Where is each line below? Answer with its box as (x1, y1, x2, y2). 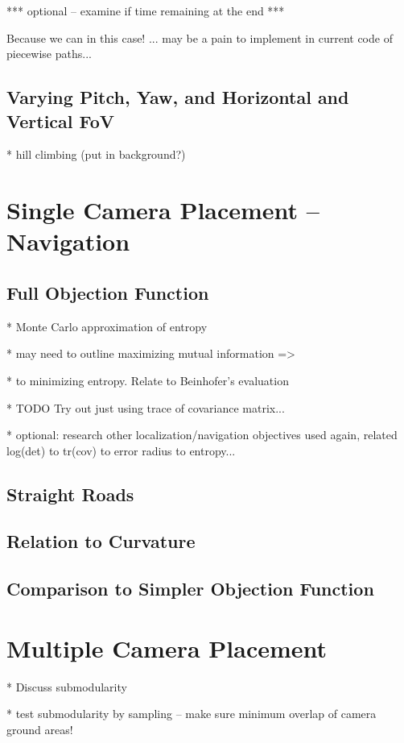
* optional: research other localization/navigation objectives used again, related (6, 426, 398, 443)
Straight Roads (6, 481, 134, 506)
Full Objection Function (6, 280, 209, 305)
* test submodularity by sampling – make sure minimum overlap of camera (6, 705, 377, 722)
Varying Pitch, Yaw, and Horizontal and (6, 85, 349, 110)
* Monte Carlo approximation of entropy (6, 318, 208, 334)
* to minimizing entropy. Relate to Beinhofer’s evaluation (6, 371, 289, 388)
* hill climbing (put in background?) (6, 146, 186, 163)
